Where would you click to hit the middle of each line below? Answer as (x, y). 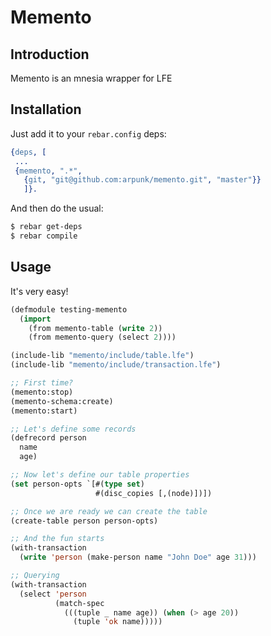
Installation (46, 109)
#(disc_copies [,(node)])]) (154, 493)
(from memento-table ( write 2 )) (95, 328)
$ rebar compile (44, 236)
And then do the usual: (57, 208)
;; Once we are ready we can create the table (109, 511)
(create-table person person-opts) (84, 521)
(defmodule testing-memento (69, 309)
